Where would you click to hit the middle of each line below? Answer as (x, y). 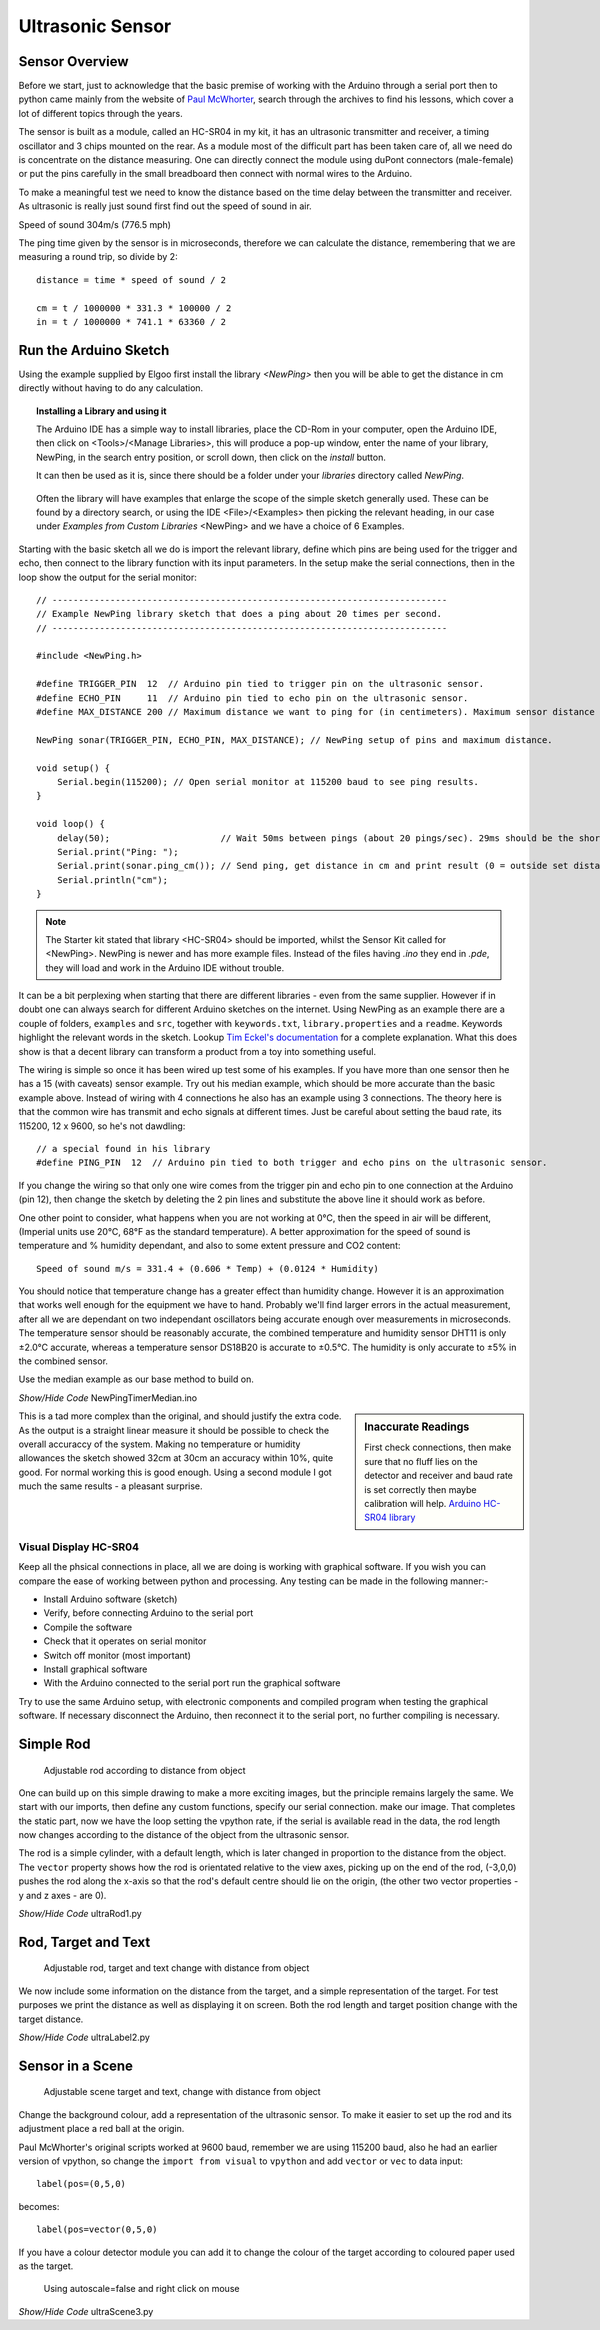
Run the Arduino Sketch (94, 350)
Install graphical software (95, 1669)
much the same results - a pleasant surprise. (111, 1486)
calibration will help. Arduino (423, 1504)
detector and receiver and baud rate (439, 1476)
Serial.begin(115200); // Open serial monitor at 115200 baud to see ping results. (268, 781)
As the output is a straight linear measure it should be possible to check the (174, 1430)
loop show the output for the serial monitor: (107, 577)
